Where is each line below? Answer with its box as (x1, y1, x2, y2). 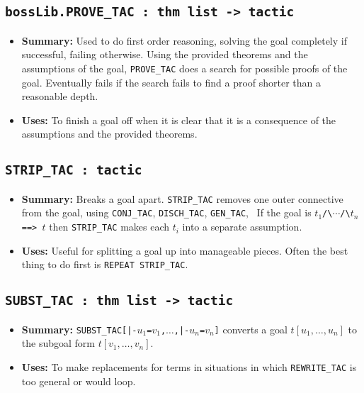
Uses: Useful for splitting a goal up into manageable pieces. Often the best (21, 243, 348, 258)
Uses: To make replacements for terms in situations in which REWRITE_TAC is (21, 360, 357, 375)
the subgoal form (21, 336, 95, 350)
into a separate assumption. (182, 219, 302, 234)
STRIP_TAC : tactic (5, 162, 142, 178)
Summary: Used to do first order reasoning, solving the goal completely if (21, 33, 347, 48)
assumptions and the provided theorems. (21, 126, 198, 141)
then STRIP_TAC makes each (49, 219, 170, 234)
